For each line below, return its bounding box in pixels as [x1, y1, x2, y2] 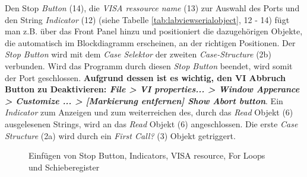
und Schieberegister [29, 160, 100, 173]
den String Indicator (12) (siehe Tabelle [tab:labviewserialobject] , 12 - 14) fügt [5, 13, 290, 25]
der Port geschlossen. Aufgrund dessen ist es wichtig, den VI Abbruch [5, 71, 286, 83]
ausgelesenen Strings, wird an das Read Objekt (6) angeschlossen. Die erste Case [5, 117, 298, 130]
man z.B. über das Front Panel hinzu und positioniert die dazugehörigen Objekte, [5, 25, 303, 37]
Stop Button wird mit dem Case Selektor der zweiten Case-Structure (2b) [5, 48, 271, 60]
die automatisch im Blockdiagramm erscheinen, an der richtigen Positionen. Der [5, 36, 296, 49]
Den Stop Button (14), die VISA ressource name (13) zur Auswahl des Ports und [5, 2, 300, 14]
